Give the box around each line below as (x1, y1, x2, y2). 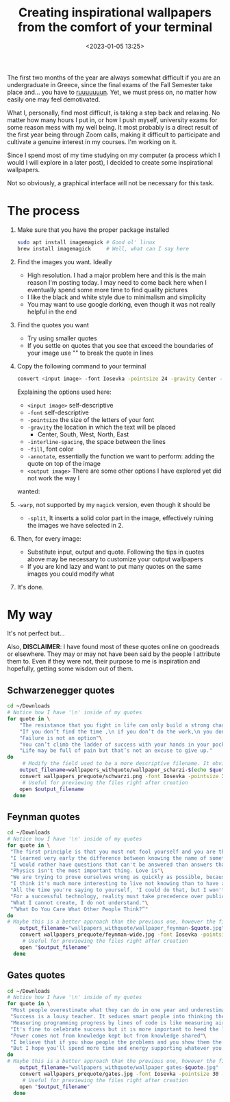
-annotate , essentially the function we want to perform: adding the (27, 452, 215, 460)
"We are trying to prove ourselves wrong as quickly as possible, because (10, 874, 228, 881)
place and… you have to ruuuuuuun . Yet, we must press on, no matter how (7, 88, 217, 96)
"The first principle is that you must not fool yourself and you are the (10, 848, 228, 855)
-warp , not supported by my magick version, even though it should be (16, 500, 211, 508)
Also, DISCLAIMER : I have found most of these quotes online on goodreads (7, 643, 220, 651)
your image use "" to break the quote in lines (27, 349, 154, 357)
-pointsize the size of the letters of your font (27, 415, 155, 423)
